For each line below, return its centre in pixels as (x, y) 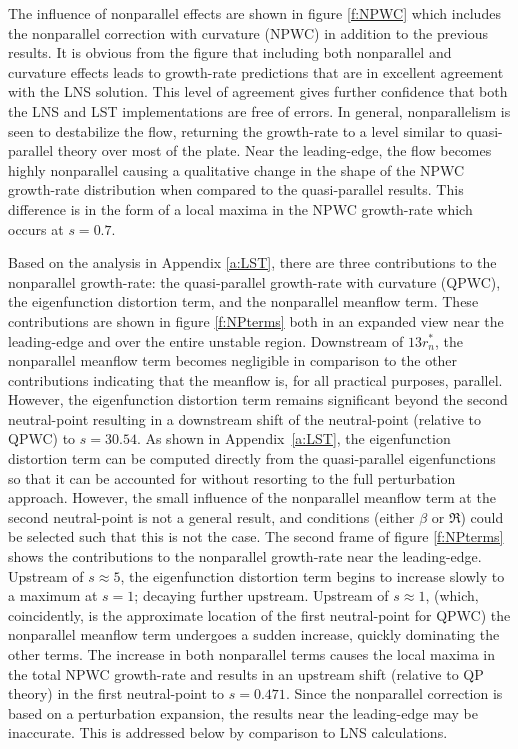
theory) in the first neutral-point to (116, 693)
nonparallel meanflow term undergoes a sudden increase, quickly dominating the (254, 634)
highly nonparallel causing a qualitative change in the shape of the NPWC (236, 169)
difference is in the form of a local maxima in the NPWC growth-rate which (240, 208)
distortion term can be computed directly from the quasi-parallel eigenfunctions (252, 458)
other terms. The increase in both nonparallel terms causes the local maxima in (252, 654)
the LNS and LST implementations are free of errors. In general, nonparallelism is (259, 110)
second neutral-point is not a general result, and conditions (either (211, 516)
